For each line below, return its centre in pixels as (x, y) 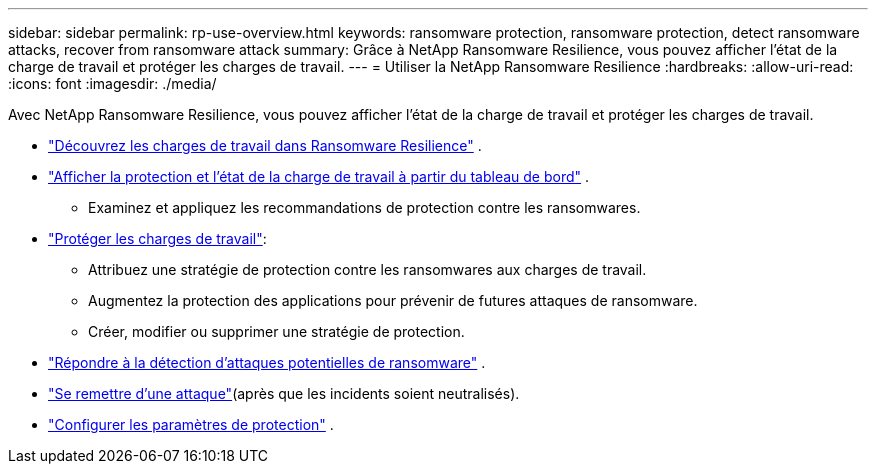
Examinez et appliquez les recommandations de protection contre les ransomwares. (364, 207)
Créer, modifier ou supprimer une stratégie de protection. (276, 331)
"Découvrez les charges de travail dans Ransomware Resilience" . (265, 145)
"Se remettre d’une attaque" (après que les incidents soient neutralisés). (284, 393)
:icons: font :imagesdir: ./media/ (112, 83)
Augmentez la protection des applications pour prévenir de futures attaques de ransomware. (393, 300)
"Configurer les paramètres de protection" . (191, 424)
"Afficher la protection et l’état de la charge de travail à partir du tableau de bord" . (319, 176)
